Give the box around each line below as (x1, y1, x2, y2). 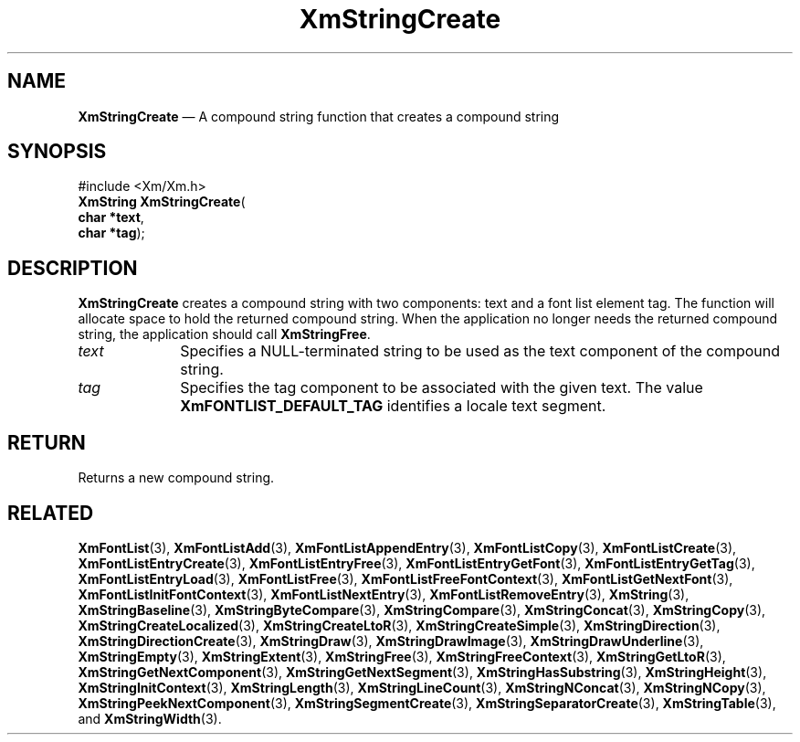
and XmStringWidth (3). (78, 710, 222, 726)
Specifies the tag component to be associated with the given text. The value (180, 378, 703, 397)
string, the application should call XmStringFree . (78, 326, 371, 343)
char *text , (78, 209, 144, 226)
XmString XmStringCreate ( (78, 194, 246, 210)
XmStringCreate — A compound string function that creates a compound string (78, 108, 560, 124)
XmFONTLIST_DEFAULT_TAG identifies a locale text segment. (180, 397, 606, 416)
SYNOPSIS (7, 140, 107, 164)
